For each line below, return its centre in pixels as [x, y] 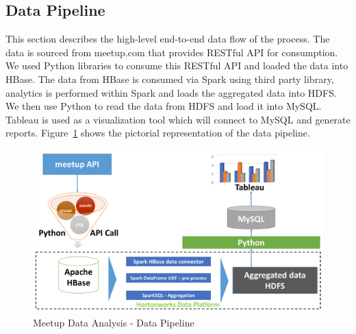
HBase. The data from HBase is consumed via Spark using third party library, [170, 79]
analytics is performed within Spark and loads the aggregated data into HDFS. [171, 92]
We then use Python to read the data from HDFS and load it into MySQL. [164, 106]
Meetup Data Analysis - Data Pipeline [114, 323]
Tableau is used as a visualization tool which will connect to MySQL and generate [178, 119]
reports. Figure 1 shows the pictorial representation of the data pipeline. [158, 133]
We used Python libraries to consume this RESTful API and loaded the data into [177, 65]
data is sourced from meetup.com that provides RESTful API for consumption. [172, 52]
